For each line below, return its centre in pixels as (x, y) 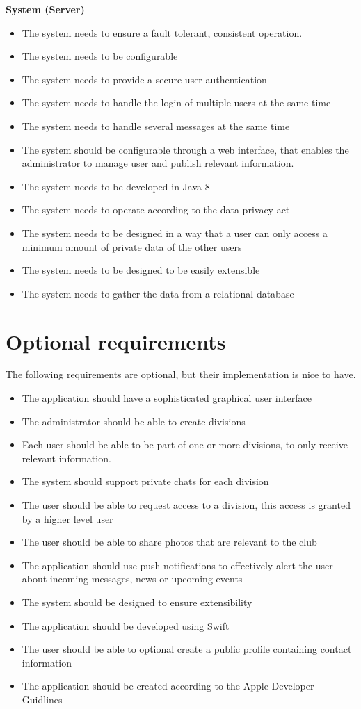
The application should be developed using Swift (126, 625)
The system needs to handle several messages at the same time (156, 125)
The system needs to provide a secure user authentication (144, 79)
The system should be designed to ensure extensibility (137, 602)
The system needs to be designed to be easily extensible (141, 270)
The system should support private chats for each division (145, 481)
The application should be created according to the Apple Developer (168, 686)
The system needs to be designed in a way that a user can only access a (175, 233)
